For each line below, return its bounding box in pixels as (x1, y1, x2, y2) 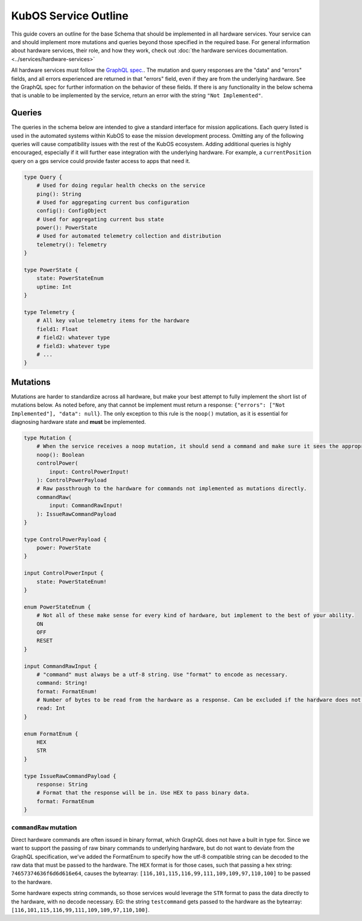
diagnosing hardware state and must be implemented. (11, 419, 146, 425)
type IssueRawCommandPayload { (24, 772, 117, 779)
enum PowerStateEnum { (24, 603, 91, 610)
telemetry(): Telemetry (36, 241, 107, 248)
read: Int (36, 705, 66, 712)
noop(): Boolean (36, 451, 84, 458)
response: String (36, 781, 88, 788)
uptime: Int (36, 283, 72, 290)
